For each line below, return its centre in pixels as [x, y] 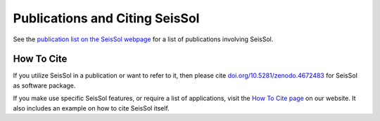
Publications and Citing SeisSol [106, 18]
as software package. [44, 85]
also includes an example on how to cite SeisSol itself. [91, 108]
